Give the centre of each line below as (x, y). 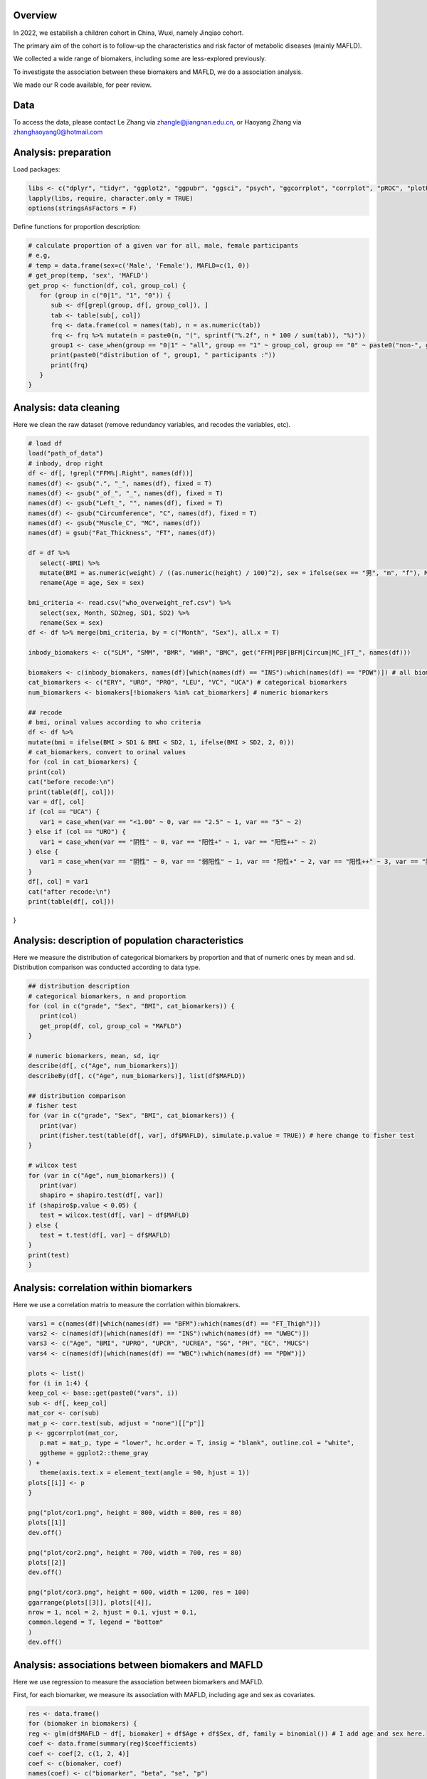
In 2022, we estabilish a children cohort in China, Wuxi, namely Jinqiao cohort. (128, 33)
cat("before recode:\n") (72, 782)
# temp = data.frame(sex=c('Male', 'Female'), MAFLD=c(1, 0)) (139, 265)
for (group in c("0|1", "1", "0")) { (105, 295)
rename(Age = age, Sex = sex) (92, 583)
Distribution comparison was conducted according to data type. (107, 967)
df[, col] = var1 (58, 882)
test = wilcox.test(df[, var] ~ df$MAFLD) (115, 1215)
